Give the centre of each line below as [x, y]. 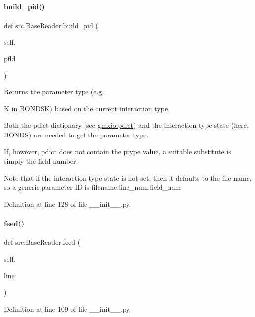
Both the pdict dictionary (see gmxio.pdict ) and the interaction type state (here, [126, 125]
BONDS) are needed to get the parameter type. [76, 134]
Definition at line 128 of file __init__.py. [68, 204]
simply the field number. [41, 161]
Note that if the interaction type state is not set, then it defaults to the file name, [128, 177]
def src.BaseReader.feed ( [42, 242]
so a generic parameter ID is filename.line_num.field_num [93, 187]
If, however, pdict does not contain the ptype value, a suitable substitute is [118, 151]
